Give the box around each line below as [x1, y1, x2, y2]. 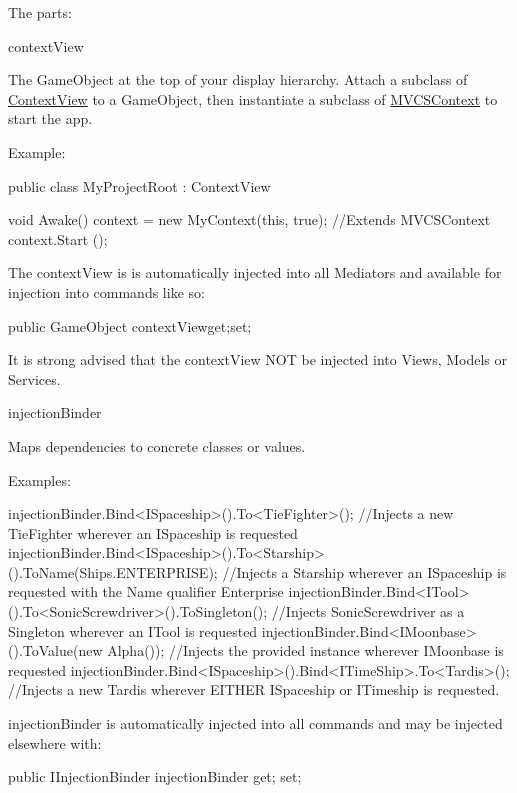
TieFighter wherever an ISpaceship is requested [8, 522, 298, 543]
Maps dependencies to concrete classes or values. [8, 435, 306, 456]
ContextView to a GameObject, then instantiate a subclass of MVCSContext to [8, 88, 498, 109]
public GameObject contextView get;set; [8, 315, 252, 336]
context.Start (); [8, 228, 108, 249]
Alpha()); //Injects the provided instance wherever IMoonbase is [107, 640, 504, 661]
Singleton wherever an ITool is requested [8, 620, 258, 641]
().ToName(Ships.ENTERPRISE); [8, 561, 218, 582]
